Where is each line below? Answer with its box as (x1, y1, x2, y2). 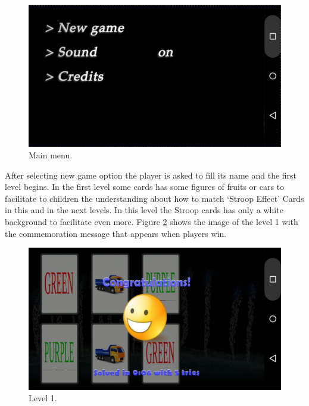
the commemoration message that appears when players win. (5, 227, 227, 239)
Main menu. (29, 149, 73, 161)
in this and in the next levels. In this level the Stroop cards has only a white (5, 204, 283, 216)
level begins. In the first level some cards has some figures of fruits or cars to (5, 180, 285, 193)
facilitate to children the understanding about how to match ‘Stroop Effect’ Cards (5, 192, 304, 204)
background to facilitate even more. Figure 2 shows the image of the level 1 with (5, 216, 298, 228)
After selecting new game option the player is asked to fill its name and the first (5, 168, 297, 181)
